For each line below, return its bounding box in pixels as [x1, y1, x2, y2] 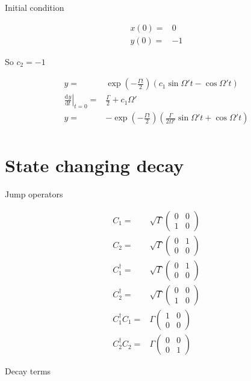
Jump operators [5, 188, 63, 200]
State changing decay [5, 153, 184, 178]
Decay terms [5, 365, 51, 377]
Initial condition [5, 1, 64, 13]
